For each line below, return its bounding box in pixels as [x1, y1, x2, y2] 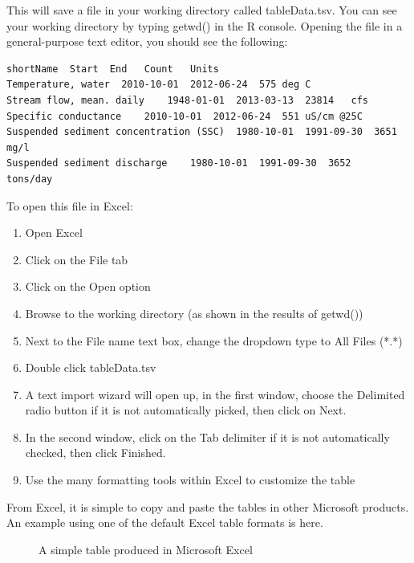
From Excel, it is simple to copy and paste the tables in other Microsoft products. [6, 498, 409, 515]
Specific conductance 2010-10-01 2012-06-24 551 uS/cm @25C [6, 110, 363, 122]
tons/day [6, 173, 53, 185]
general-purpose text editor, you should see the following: [6, 33, 288, 50]
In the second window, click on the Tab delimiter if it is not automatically [25, 428, 390, 445]
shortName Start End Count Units [6, 63, 219, 75]
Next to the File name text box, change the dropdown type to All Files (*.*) [25, 332, 403, 349]
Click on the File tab [25, 251, 128, 267]
